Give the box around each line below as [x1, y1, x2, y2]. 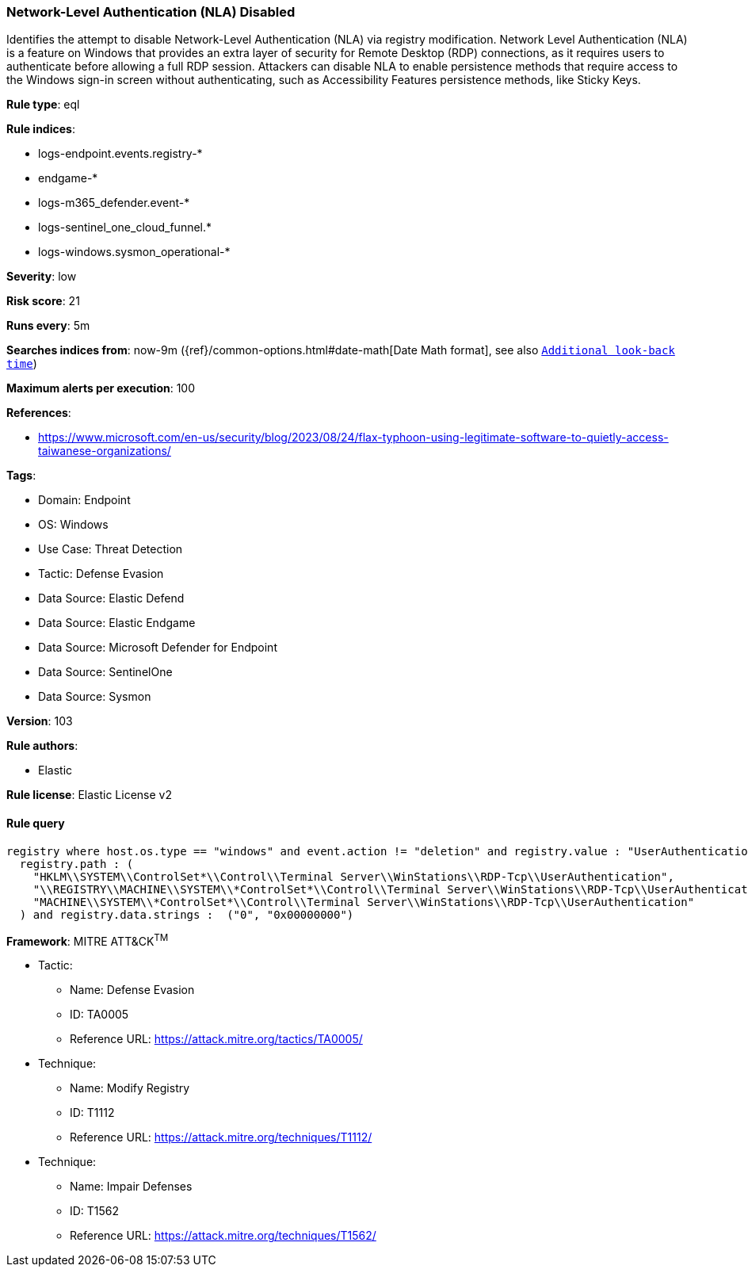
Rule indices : [6, 122, 75, 136]
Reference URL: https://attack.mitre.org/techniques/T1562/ [70, 1229, 376, 1243]
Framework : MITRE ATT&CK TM [6, 931, 169, 948]
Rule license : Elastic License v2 [6, 788, 172, 802]
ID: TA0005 [70, 1007, 129, 1022]
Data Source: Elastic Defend [38, 591, 185, 606]
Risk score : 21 [6, 294, 80, 308]
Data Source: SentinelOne [38, 665, 173, 679]
